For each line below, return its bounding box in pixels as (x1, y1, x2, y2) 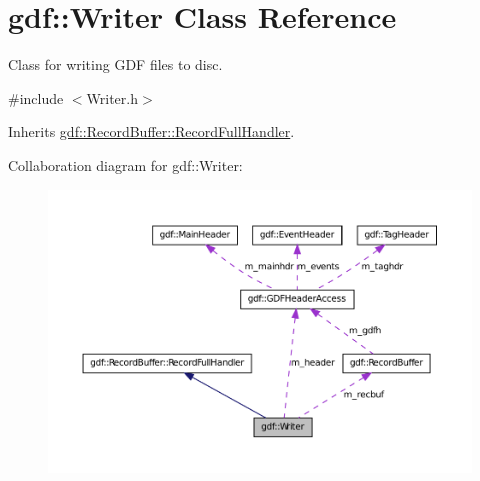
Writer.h (86, 87, 138, 108)
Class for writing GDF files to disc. (8, 54, 223, 75)
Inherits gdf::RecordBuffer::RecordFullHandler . (8, 121, 295, 142)
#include (8, 87, 64, 108)
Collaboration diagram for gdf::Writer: (8, 154, 243, 175)
